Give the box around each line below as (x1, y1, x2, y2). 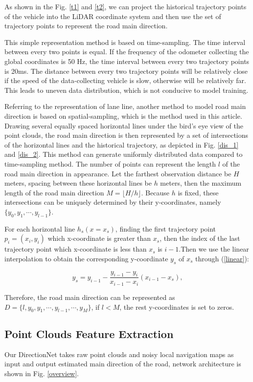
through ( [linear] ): (195, 253, 249, 263)
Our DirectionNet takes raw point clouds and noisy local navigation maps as (4, 349, 234, 359)
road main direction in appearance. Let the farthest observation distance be (4, 168, 231, 178)
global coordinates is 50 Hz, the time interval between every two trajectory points (4, 56, 250, 66)
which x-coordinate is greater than (47, 233, 151, 243)
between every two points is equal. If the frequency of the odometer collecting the (4, 46, 249, 57)
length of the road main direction (4, 187, 104, 197)
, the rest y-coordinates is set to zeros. (119, 301, 234, 312)
